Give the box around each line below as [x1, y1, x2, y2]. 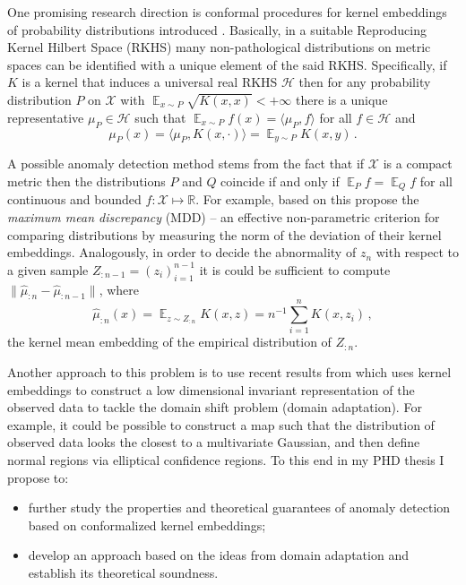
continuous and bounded [7, 190, 142, 209]
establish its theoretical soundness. [28, 563, 219, 581]
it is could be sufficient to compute [199, 260, 391, 279]
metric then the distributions [7, 171, 166, 190]
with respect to [375, 243, 459, 262]
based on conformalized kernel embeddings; [28, 515, 266, 534]
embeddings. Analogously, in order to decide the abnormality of [7, 243, 357, 262]
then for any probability [298, 73, 431, 91]
